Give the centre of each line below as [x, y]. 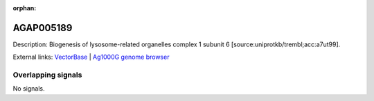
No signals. [29, 89]
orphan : [25, 8]
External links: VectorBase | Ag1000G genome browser [91, 57]
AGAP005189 [43, 28]
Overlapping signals [47, 75]
